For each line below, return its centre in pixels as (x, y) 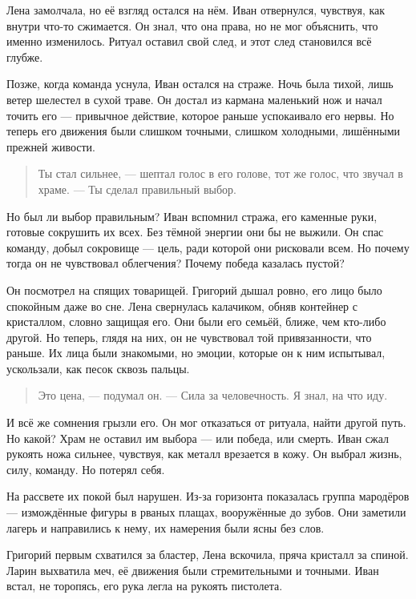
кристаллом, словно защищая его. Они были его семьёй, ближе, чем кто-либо (196, 322)
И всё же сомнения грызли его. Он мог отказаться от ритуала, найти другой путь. (206, 422)
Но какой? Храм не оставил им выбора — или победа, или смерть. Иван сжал (198, 438)
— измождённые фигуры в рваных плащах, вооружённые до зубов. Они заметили (206, 512)
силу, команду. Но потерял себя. (86, 469)
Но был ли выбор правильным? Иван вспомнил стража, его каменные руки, (192, 216)
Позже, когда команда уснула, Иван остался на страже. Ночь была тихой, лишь (200, 84)
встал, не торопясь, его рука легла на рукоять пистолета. (145, 586)
